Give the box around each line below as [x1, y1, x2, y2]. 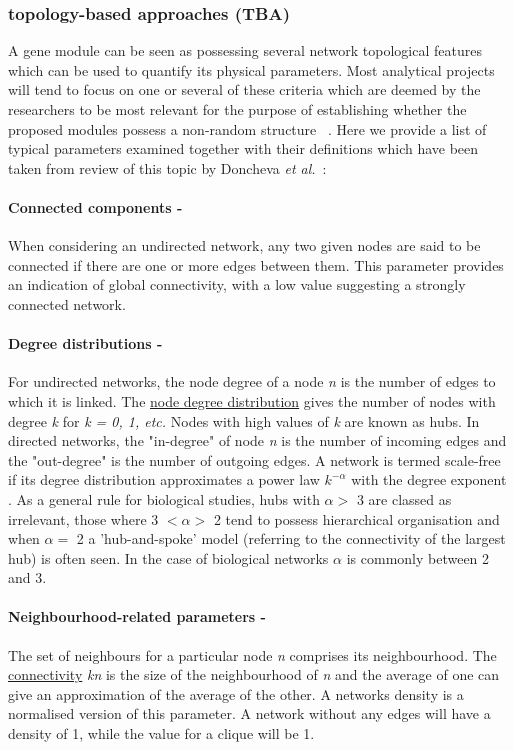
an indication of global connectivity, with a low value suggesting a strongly [8, 274, 466, 295]
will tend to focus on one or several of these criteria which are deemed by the [8, 79, 481, 100]
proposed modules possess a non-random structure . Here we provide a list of [8, 118, 487, 139]
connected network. [8, 293, 126, 314]
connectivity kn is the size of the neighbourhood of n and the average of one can [8, 664, 500, 685]
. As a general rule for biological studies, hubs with [8, 488, 320, 509]
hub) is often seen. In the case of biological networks [8, 547, 329, 568]
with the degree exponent [351, 469, 507, 490]
